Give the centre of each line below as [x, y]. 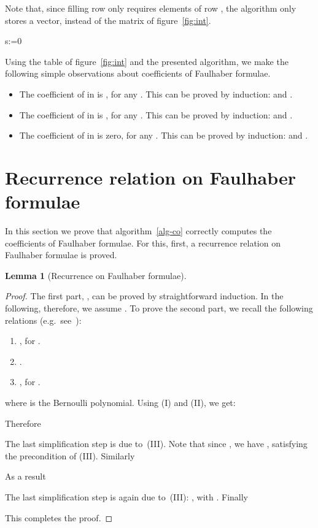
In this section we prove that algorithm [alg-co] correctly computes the [138, 231]
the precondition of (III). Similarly [70, 455]
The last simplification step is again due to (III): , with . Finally [127, 496]
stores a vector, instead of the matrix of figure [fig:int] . [108, 20]
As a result [25, 476]
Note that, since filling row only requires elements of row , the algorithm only [151, 8]
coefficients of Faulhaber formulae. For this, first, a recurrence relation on [143, 243]
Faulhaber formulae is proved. [61, 255]
